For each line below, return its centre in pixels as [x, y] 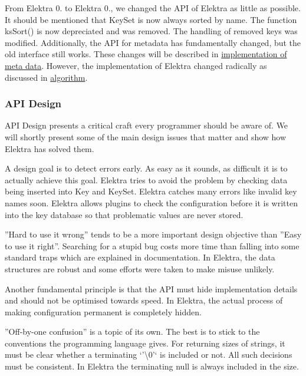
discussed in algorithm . [46, 77]
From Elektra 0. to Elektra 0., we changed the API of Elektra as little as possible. [153, 8]
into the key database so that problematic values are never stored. [124, 214]
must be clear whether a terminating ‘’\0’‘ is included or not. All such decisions [149, 354]
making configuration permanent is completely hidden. [103, 311]
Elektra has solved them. [50, 148]
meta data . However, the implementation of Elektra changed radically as [136, 65]
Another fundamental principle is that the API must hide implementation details [151, 288]
